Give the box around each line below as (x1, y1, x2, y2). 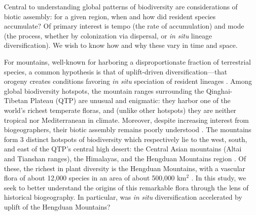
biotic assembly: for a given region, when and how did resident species (4, 11, 216, 21)
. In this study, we (191, 173, 246, 183)
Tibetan (4, 95, 28, 106)
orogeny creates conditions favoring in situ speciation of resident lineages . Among (4, 76, 252, 86)
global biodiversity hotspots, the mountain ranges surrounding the (4, 85, 204, 96)
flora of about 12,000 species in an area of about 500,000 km (4, 173, 186, 183)
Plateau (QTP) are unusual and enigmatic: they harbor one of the (30, 95, 231, 106)
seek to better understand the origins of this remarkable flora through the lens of (4, 182, 249, 192)
